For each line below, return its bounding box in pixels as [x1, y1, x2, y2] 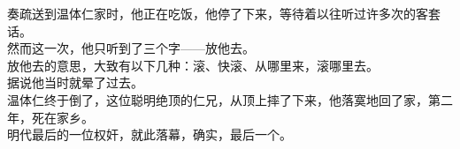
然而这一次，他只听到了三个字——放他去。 [7, 39, 255, 57]
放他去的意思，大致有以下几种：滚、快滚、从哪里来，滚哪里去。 [7, 56, 379, 74]
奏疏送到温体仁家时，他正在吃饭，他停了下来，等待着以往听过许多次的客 [7, 4, 428, 22]
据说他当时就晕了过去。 [7, 73, 143, 92]
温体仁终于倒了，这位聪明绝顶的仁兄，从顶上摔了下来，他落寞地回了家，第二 [7, 90, 453, 108]
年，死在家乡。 [7, 108, 94, 126]
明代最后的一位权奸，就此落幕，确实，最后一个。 [7, 125, 292, 144]
